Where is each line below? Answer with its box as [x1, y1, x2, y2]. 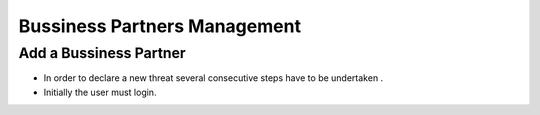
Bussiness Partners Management [18, 15, 302, 37]
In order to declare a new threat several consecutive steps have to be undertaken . [43, 72, 384, 84]
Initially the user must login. [43, 86, 157, 98]
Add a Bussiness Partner [18, 44, 186, 62]
